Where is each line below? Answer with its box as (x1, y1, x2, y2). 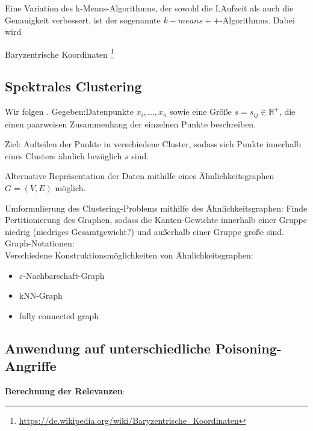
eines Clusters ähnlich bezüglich (5, 149, 122, 162)
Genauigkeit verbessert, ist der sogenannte (5, 13, 161, 26)
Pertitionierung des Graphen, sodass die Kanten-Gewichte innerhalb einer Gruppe (5, 213, 307, 226)
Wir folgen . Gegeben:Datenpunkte (5, 105, 134, 118)
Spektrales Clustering (5, 77, 142, 96)
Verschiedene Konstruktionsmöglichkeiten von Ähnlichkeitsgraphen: (5, 249, 253, 261)
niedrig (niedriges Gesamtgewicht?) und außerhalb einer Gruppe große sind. (5, 225, 284, 237)
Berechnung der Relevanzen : (5, 385, 125, 397)
